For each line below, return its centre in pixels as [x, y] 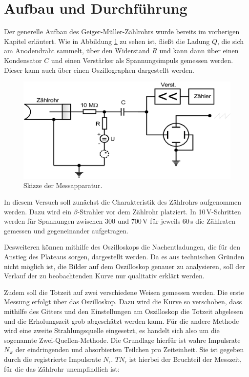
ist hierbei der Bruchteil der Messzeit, [185, 359]
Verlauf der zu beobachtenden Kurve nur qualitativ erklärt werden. [104, 276]
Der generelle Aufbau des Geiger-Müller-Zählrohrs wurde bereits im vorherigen [122, 31]
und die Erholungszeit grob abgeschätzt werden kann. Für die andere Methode [122, 321]
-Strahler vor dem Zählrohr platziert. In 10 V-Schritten [159, 211]
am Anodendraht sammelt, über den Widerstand [77, 51]
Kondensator [23, 60]
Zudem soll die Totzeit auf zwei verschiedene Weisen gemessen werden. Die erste [124, 292]
